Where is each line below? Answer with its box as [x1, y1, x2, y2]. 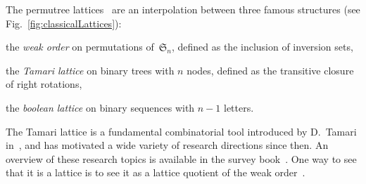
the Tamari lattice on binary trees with [6, 63, 175, 77]
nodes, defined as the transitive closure [187, 63, 354, 77]
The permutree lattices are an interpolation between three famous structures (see [6, 2, 360, 16]
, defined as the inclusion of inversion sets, [171, 39, 353, 54]
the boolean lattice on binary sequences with [6, 100, 195, 114]
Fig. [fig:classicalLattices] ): [6, 15, 122, 30]
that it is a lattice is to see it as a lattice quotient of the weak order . [6, 165, 305, 180]
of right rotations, [6, 77, 82, 91]
